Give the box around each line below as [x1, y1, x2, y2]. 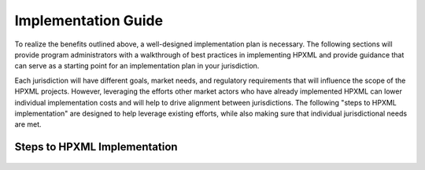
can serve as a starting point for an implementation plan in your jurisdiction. [14, 61, 260, 71]
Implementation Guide [14, 12, 164, 29]
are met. [14, 120, 42, 129]
